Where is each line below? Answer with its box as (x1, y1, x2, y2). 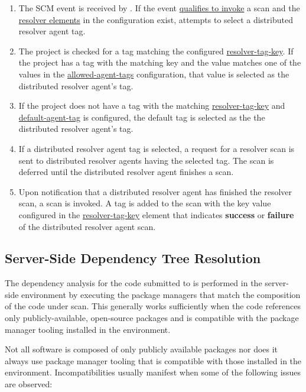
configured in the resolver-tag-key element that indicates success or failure (18, 208, 294, 221)
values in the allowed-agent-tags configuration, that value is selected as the (18, 67, 289, 80)
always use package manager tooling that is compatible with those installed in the (5, 354, 302, 367)
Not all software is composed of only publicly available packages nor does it (5, 343, 278, 355)
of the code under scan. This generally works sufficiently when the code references (5, 300, 301, 312)
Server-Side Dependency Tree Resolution (5, 249, 261, 267)
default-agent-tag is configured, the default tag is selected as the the (18, 111, 265, 123)
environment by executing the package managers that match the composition (21, 288, 301, 300)
